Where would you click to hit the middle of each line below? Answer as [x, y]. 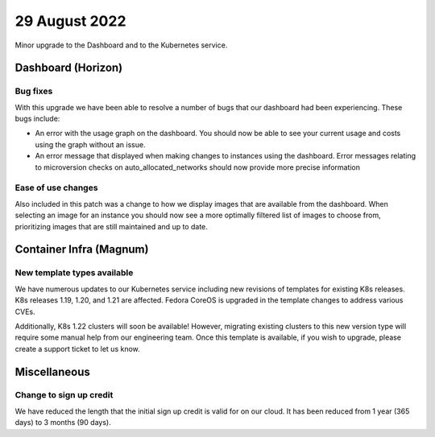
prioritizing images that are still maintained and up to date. [112, 226]
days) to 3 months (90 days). [63, 423]
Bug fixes [34, 91]
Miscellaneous [52, 371]
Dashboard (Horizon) [69, 68]
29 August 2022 [70, 21]
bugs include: [37, 119]
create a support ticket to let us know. [77, 348]
